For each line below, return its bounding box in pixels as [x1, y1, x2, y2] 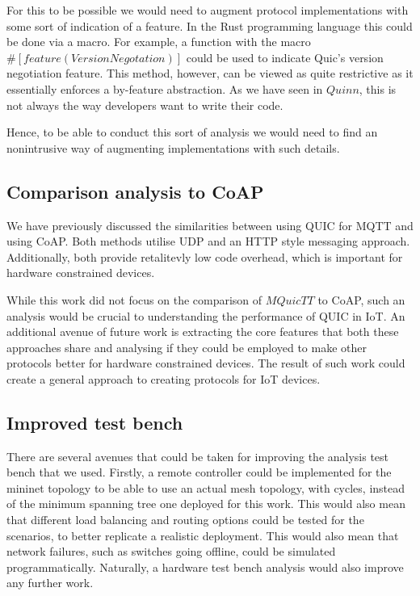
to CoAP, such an [317, 291, 405, 308]
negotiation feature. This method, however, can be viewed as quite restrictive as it [6, 65, 414, 82]
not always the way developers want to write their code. [6, 96, 283, 113]
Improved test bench [6, 409, 183, 434]
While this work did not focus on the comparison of [6, 291, 262, 308]
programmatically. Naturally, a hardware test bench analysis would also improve [6, 558, 404, 575]
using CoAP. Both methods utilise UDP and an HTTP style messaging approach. [6, 233, 410, 250]
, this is [359, 80, 397, 97]
